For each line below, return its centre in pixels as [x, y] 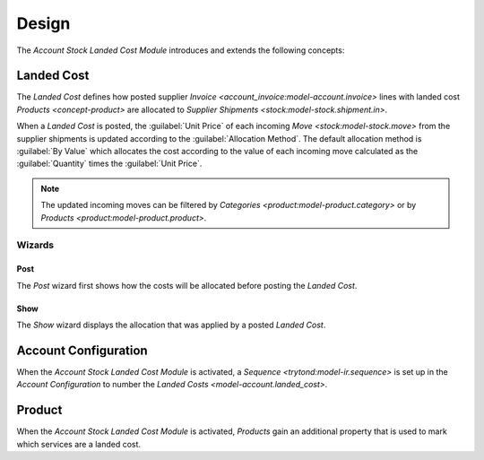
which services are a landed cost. [79, 444]
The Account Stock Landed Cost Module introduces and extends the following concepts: [181, 50]
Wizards [35, 245]
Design [43, 23]
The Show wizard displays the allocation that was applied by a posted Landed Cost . [171, 325]
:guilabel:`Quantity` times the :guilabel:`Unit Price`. [109, 164]
